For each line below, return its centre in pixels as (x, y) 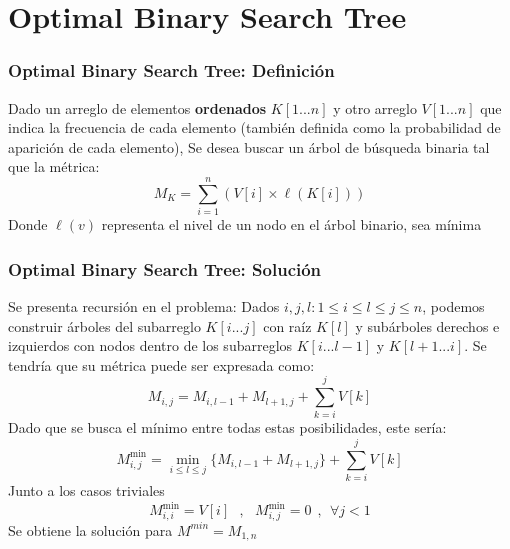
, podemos (453, 305)
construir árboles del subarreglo (104, 325)
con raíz (287, 325)
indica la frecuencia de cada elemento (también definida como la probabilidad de (254, 127)
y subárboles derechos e (427, 325)
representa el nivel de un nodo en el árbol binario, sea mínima (291, 224)
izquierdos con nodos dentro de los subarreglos (150, 345)
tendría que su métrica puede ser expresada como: (161, 364)
